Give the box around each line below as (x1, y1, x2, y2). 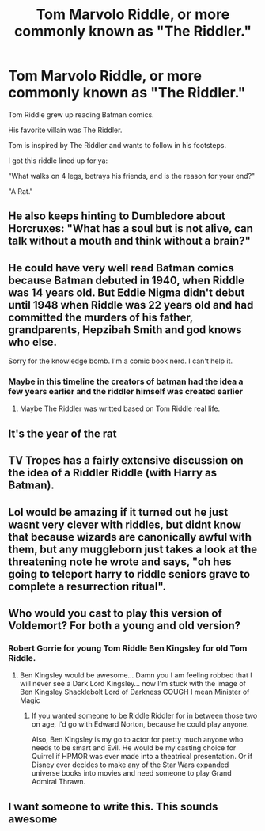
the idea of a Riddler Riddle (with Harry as (8, 466, 218, 480)
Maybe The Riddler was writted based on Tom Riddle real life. (19, 404, 221, 413)
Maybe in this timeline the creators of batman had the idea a (8, 376, 244, 387)
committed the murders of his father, (8, 310, 194, 324)
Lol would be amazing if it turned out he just (8, 505, 229, 519)
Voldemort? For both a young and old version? (8, 619, 241, 632)
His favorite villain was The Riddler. (8, 125, 123, 135)
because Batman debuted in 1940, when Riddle (8, 273, 245, 286)
